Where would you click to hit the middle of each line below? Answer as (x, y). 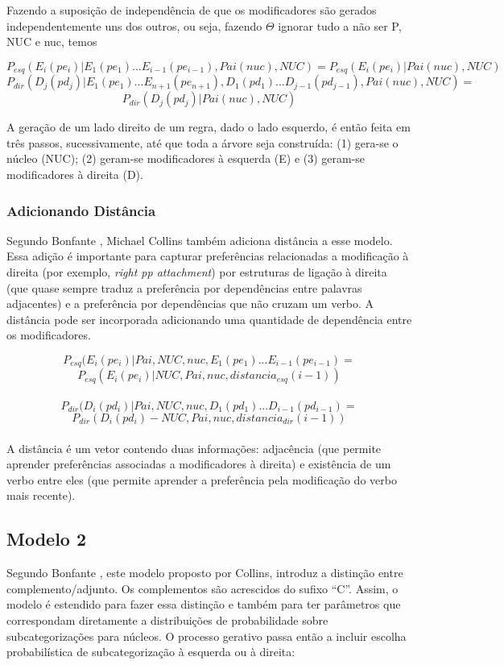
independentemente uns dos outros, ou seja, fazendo (134, 25)
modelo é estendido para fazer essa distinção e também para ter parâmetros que (204, 604)
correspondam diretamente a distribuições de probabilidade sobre (167, 619)
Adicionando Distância (81, 210)
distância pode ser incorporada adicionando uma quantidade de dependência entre (209, 319)
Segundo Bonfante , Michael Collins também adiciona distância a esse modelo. (200, 240)
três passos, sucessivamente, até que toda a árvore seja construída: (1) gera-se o (202, 142)
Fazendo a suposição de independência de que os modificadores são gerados (192, 10)
